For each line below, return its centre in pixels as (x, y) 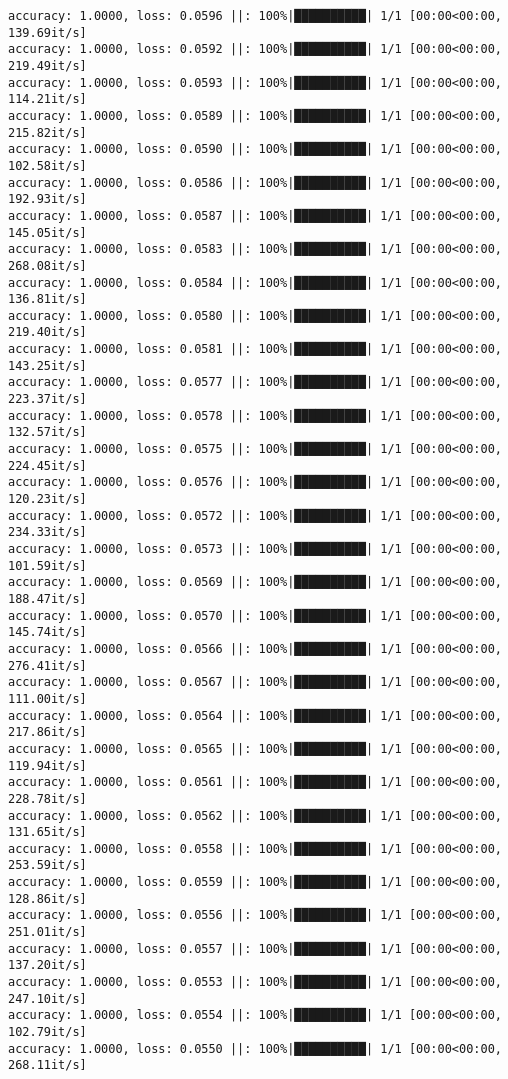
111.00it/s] (47, 698)
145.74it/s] (47, 632)
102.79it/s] (47, 1032)
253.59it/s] (47, 865)
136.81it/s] (47, 299)
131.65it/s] (47, 832)
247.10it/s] (47, 998)
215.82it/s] (47, 132)
